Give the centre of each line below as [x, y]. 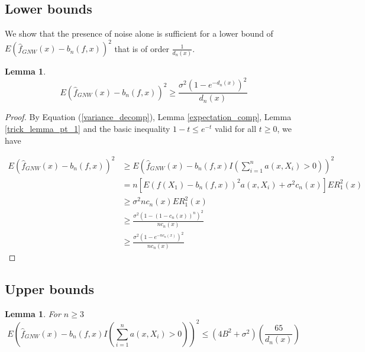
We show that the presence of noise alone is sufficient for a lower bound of [139, 33]
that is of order [142, 48]
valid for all [236, 129]
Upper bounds [50, 288]
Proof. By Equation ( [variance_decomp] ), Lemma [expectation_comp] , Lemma [148, 117]
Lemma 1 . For [33, 313]
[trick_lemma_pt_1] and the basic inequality [88, 129]
